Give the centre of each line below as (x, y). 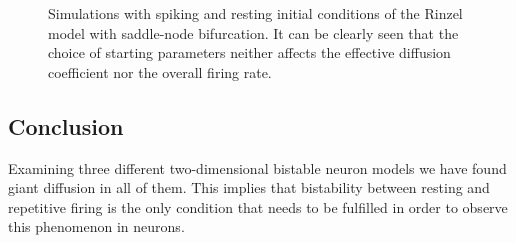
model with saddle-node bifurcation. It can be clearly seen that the (253, 32)
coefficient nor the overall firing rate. (160, 71)
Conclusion (66, 125)
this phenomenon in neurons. (96, 226)
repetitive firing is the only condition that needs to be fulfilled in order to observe (258, 206)
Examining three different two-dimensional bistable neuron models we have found (257, 167)
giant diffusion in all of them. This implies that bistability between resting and (249, 187)
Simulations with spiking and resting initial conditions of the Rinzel (255, 13)
